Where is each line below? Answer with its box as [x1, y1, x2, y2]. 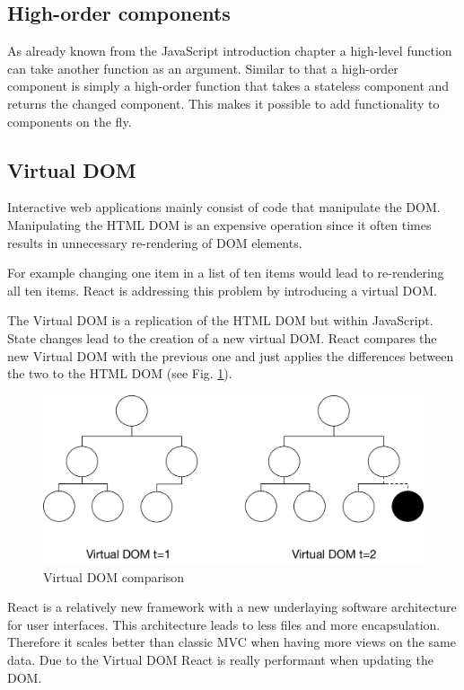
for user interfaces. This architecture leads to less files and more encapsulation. [7, 615, 441, 633]
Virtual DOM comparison [43, 567, 185, 586]
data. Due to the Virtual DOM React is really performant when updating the [7, 650, 433, 669]
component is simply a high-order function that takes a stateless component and [7, 76, 450, 95]
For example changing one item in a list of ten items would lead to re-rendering [7, 263, 444, 282]
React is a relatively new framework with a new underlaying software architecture [7, 597, 457, 616]
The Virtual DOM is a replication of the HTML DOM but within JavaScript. [7, 311, 433, 330]
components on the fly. [7, 111, 132, 130]
